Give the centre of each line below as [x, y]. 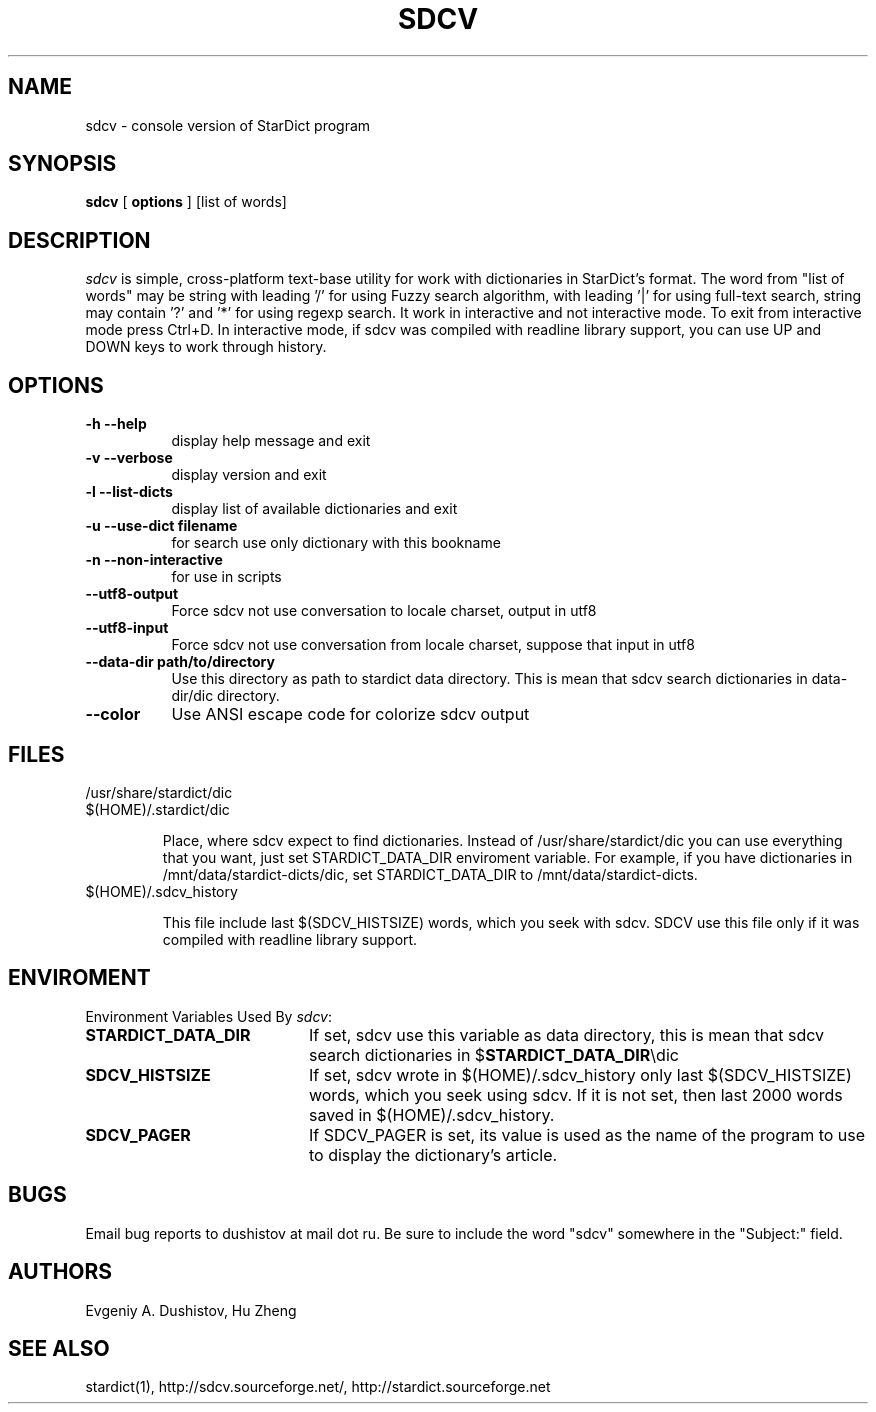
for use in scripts [226, 577]
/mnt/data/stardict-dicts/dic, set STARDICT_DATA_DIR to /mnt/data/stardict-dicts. [430, 874]
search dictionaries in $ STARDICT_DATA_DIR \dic [493, 1054]
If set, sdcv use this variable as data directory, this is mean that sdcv [566, 1034]
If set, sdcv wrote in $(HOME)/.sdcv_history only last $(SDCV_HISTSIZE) [580, 1074]
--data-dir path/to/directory [180, 662]
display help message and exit [271, 441]
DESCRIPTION [79, 240]
